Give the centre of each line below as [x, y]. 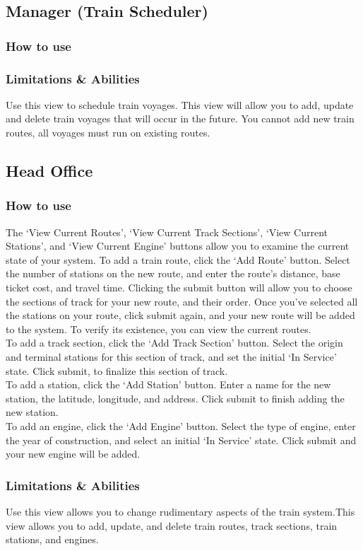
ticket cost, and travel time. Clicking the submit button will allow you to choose [179, 287]
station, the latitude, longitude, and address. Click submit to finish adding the [175, 398]
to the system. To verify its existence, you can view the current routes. [159, 329]
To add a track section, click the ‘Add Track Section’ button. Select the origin [174, 343]
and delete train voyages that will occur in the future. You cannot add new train [180, 118]
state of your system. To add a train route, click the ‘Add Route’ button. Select [178, 259]
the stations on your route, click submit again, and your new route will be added [180, 315]
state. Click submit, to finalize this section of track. [117, 370]
